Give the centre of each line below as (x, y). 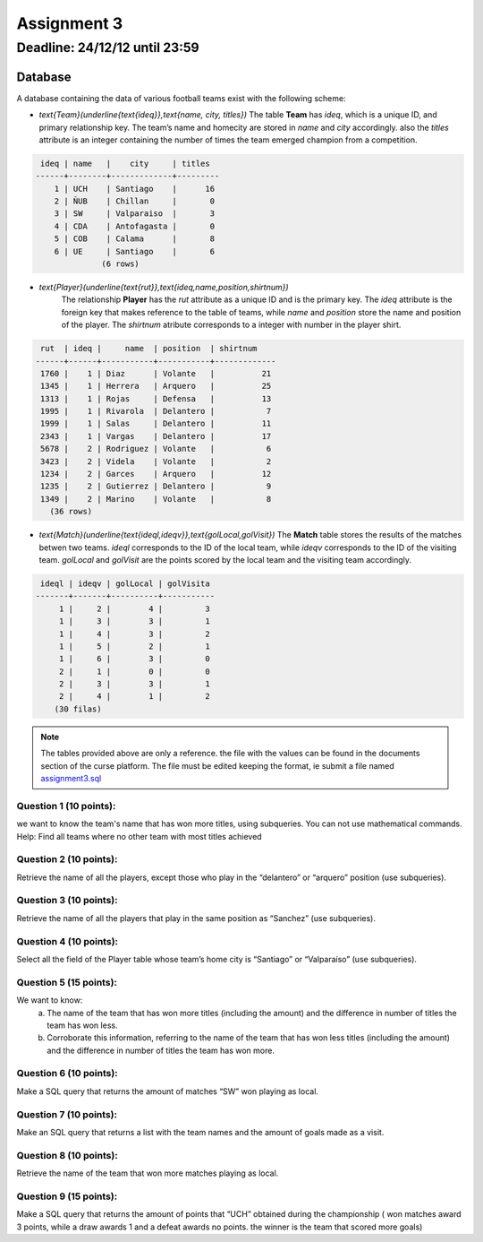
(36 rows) (71, 512)
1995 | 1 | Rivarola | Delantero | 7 (156, 411)
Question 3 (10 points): (67, 901)
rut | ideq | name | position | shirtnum (149, 349)
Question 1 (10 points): (66, 806)
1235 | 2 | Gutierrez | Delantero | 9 (156, 487)
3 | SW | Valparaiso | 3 (134, 214)
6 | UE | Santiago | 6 (134, 251)
